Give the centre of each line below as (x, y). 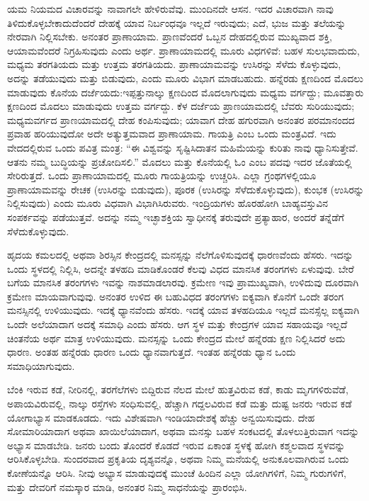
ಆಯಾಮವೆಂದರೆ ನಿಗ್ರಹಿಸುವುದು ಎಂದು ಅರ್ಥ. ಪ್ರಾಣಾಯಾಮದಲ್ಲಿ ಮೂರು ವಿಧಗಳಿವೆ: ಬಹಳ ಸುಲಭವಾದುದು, (183, 50)
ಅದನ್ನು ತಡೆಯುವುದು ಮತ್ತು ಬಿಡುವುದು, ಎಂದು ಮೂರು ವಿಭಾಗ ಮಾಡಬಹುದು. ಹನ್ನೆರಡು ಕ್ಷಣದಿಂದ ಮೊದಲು (185, 78)
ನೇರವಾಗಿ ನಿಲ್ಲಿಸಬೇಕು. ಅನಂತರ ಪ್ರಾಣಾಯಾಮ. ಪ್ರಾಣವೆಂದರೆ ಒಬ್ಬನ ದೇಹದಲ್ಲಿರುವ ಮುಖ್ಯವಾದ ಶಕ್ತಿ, (170, 36)
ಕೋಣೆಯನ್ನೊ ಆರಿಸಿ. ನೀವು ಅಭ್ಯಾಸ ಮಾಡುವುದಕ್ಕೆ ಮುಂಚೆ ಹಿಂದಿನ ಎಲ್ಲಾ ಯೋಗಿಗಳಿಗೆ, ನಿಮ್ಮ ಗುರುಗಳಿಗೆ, (177, 473)
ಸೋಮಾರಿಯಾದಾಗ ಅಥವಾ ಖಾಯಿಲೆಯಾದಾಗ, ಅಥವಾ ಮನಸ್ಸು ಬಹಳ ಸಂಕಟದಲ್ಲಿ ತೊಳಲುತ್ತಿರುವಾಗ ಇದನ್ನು (183, 431)
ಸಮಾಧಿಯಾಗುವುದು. (41, 365)
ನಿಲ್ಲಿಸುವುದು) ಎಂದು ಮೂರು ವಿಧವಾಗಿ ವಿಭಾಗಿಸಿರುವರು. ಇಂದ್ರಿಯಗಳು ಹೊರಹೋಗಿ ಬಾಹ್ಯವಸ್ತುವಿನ (168, 203)
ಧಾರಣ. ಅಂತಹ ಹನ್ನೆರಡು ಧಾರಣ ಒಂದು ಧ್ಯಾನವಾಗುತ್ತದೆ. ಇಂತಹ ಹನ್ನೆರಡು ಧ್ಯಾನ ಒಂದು (152, 352)
